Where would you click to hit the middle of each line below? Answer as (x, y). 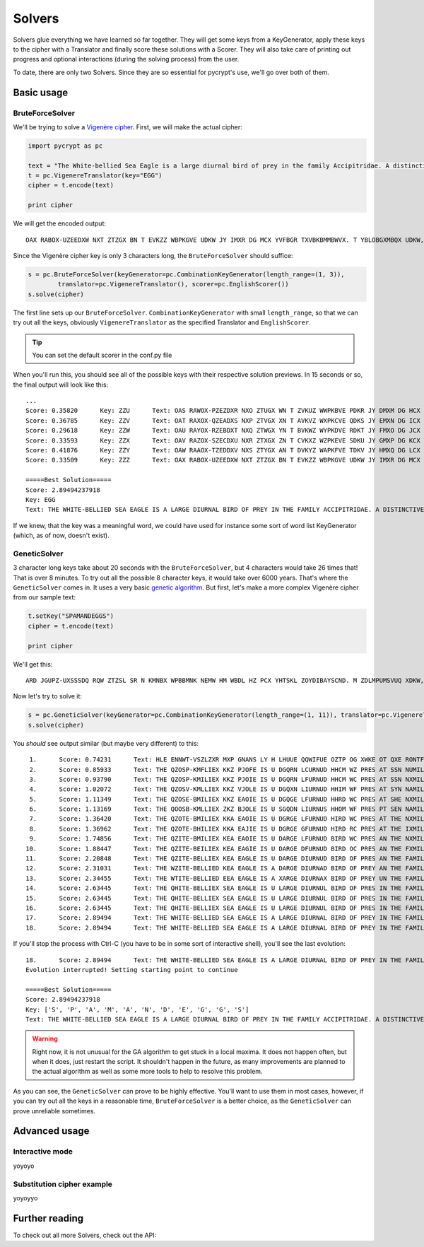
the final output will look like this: (61, 385)
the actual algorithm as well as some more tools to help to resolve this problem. (147, 1072)
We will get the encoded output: (59, 223)
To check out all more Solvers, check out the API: (85, 1235)
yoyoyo (24, 1166)
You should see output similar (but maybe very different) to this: (106, 743)
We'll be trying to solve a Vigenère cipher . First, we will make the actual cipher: (128, 127)
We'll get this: (33, 664)
